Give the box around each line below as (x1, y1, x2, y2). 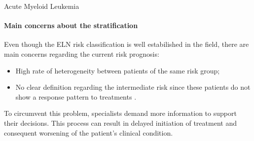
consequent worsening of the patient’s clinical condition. (4, 127, 173, 138)
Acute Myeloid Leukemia (4, 1, 79, 11)
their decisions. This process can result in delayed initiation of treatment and (4, 117, 237, 128)
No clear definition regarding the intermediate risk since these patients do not (15, 82, 251, 92)
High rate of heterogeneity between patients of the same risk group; (15, 65, 220, 75)
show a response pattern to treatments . (15, 91, 137, 102)
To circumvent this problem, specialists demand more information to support (4, 108, 237, 118)
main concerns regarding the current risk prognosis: (4, 48, 159, 59)
